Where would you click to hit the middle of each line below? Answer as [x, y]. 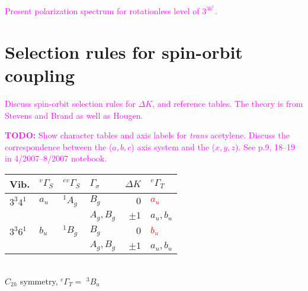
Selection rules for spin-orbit [124, 51]
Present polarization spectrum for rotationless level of [102, 11]
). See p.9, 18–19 [265, 146]
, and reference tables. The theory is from [228, 103]
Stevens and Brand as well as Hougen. [74, 115]
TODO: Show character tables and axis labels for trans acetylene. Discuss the [147, 135]
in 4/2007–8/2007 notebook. [56, 158]
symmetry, [39, 281]
